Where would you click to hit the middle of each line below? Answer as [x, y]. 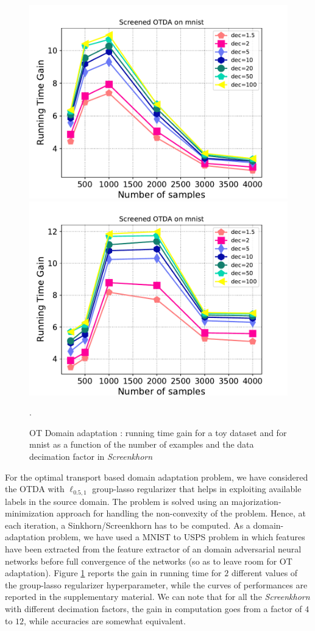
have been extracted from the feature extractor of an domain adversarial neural [153, 548]
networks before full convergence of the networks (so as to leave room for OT [149, 561]
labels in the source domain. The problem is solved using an [117, 501]
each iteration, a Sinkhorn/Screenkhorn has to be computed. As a [128, 525]
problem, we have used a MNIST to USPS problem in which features [176, 537]
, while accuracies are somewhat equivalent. [105, 620]
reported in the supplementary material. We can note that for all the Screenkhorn [157, 597]
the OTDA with [35, 489]
